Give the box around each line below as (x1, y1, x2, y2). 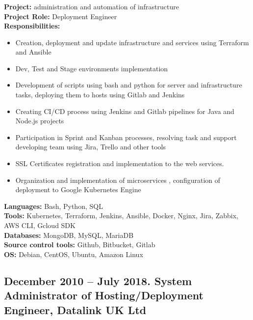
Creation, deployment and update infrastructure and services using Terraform (15, 37, 249, 47)
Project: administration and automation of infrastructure (4, 1, 179, 11)
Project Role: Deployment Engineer (4, 11, 117, 21)
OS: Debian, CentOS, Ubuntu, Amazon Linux (4, 249, 143, 259)
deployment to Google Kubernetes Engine (15, 184, 141, 195)
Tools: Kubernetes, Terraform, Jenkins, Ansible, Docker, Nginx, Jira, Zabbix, (4, 210, 238, 221)
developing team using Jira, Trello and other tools (15, 142, 166, 152)
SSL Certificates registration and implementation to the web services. (15, 158, 224, 169)
